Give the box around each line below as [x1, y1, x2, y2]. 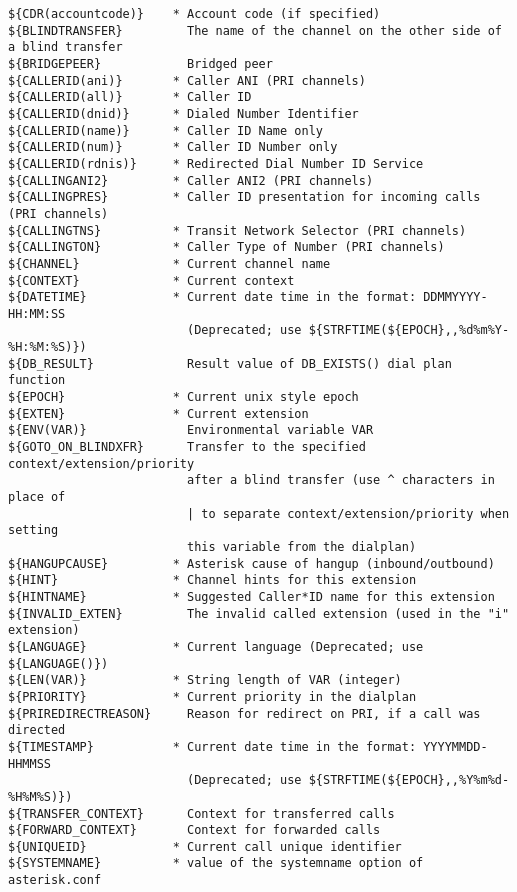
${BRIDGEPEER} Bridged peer [8, 56, 273, 71]
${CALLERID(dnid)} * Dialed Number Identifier [8, 106, 359, 121]
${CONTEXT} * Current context [8, 273, 295, 288]
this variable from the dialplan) [186, 540, 417, 554]
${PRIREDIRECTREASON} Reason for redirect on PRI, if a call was [8, 706, 481, 721]
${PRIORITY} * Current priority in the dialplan [8, 689, 417, 704]
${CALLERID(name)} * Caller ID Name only [8, 123, 323, 138]
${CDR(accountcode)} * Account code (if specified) [8, 7, 381, 21]
